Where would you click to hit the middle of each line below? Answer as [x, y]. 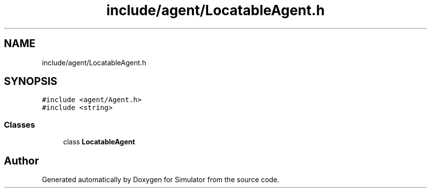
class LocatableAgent [99, 142]
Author [21, 161]
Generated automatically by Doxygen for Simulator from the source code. [161, 180]
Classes [20, 124]
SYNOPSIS [31, 82]
